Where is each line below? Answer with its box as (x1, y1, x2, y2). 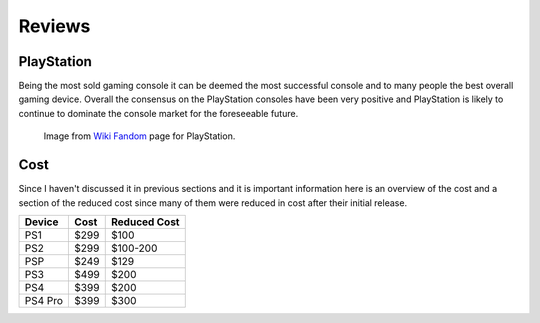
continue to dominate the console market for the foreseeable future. (18, 107, 299, 119)
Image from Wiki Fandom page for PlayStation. (43, 130, 236, 142)
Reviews (18, 15, 91, 37)
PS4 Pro (24, 293, 64, 307)
